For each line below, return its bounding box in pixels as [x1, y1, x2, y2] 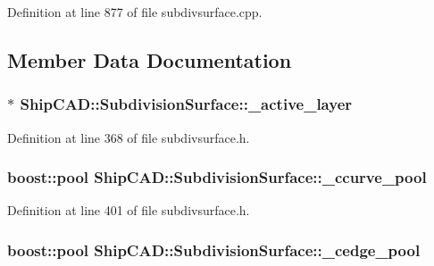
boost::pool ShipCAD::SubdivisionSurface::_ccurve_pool [7, 166, 427, 188]
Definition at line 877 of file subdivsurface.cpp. [7, 3, 263, 21]
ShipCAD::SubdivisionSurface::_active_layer [20, 93, 353, 115]
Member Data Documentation [7, 46, 292, 73]
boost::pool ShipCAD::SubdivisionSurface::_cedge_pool [7, 238, 421, 261]
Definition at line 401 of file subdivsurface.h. [7, 201, 250, 220]
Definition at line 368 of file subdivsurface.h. [7, 128, 250, 146]
